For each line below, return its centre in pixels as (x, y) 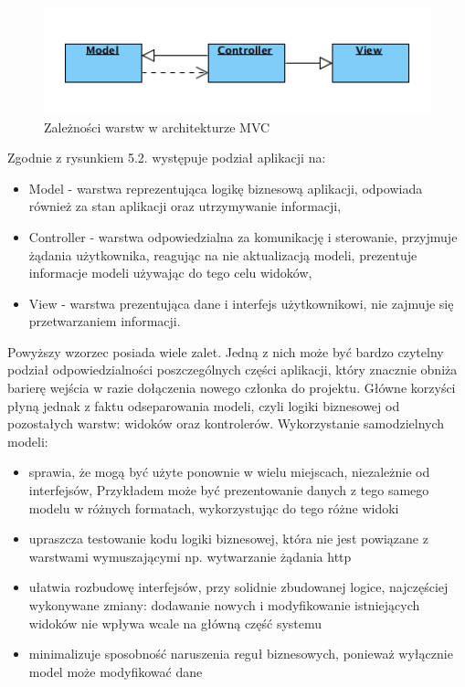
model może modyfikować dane (116, 671)
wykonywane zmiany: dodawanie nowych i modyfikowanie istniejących (224, 605)
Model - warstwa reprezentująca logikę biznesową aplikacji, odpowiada (226, 188)
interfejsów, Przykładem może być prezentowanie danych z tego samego (229, 490)
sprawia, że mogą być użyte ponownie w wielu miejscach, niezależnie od (229, 472)
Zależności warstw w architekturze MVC (157, 127)
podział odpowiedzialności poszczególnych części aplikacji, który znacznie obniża (232, 370)
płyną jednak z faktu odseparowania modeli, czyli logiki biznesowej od (204, 405)
